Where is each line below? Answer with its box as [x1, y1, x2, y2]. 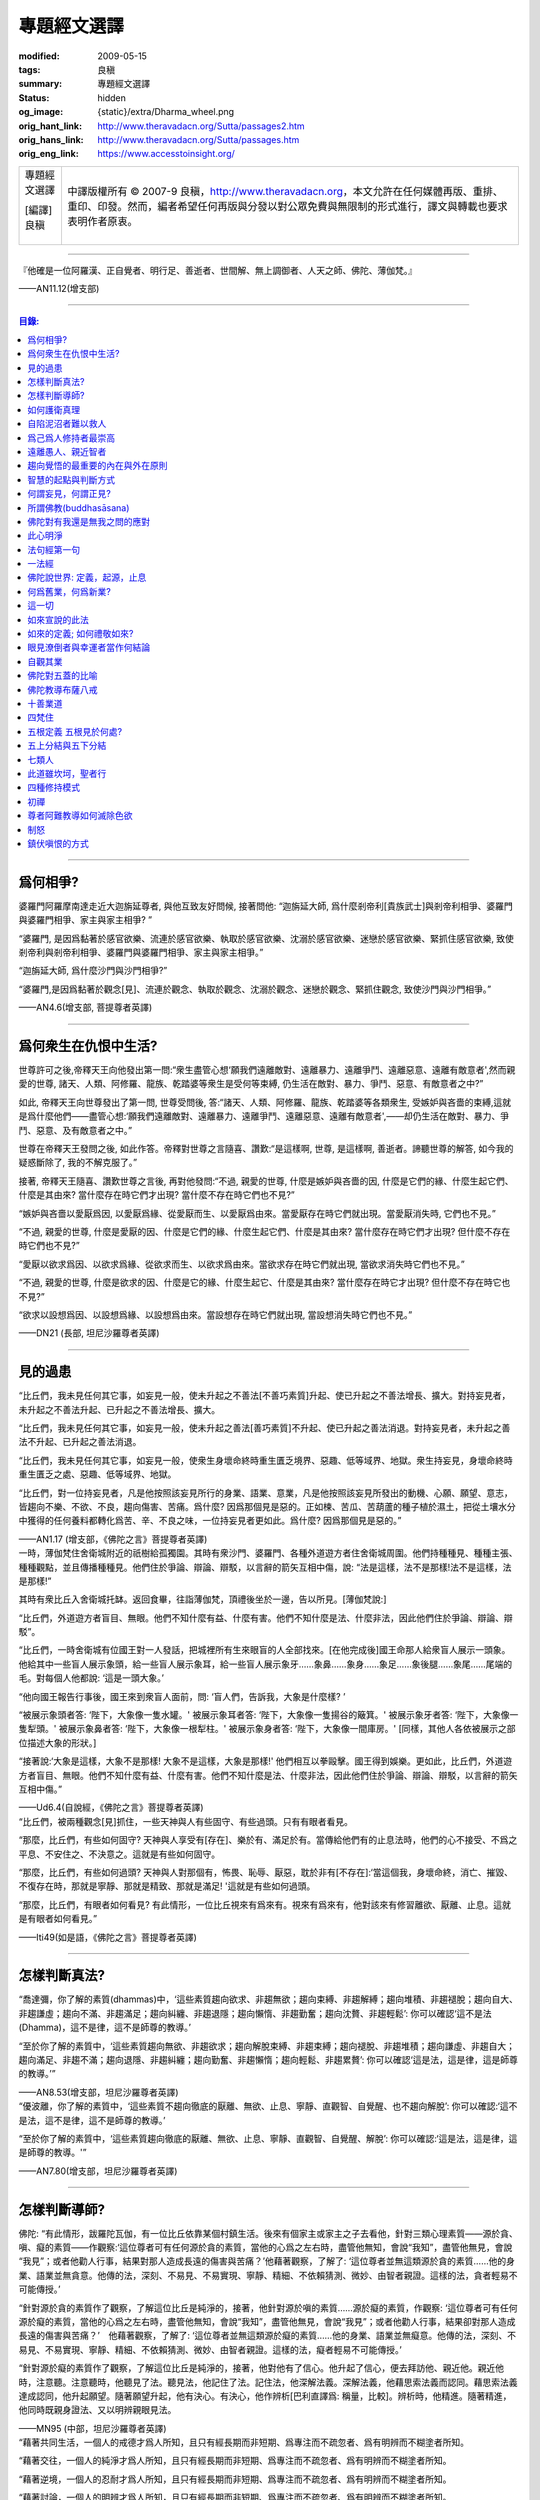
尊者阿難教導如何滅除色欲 [27, 810, 133, 822]
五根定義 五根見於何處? [27, 725, 123, 737]
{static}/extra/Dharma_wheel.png [97, 106, 235, 118]
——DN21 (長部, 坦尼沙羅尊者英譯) [18, 1327, 160, 1339]
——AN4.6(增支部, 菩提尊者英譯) [18, 1001, 153, 1014]
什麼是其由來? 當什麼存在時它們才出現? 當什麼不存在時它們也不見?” [18, 1189, 295, 1201]
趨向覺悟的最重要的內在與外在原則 [27, 460, 168, 472]
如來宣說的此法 [27, 613, 89, 625]
